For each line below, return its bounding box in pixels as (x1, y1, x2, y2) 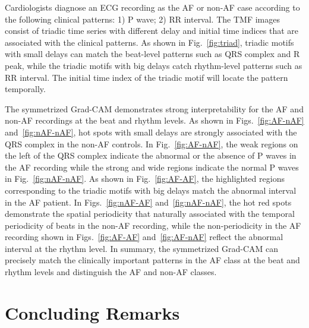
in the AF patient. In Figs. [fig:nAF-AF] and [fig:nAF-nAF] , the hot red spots (5, 195, 292, 208)
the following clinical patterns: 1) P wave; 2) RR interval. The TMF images (5, 12, 280, 25)
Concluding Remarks (5, 300, 180, 324)
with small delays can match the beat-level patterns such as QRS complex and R (5, 48, 300, 60)
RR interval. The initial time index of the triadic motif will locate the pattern (5, 71, 288, 83)
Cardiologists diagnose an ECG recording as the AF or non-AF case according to (5, 1, 300, 13)
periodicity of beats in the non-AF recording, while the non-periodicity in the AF (5, 219, 301, 231)
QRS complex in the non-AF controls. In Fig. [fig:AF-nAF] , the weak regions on (5, 137, 298, 150)
